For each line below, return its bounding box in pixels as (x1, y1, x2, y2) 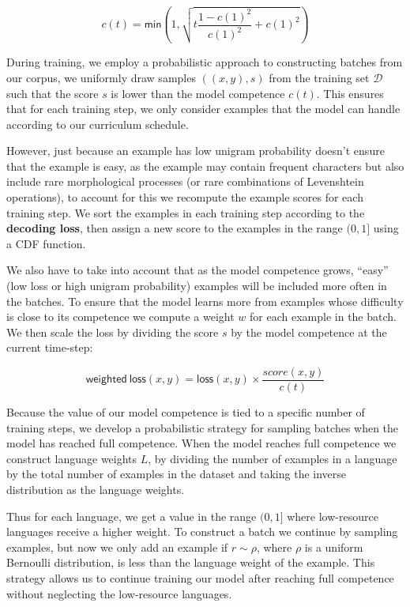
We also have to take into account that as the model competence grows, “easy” (6, 262, 389, 278)
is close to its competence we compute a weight (6, 308, 235, 325)
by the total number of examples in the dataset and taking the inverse (6, 466, 347, 482)
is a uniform (304, 538, 363, 555)
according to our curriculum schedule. (6, 115, 189, 132)
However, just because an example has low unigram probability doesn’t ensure (6, 142, 385, 159)
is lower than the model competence (111, 85, 285, 101)
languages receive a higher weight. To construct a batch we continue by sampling (6, 523, 398, 540)
